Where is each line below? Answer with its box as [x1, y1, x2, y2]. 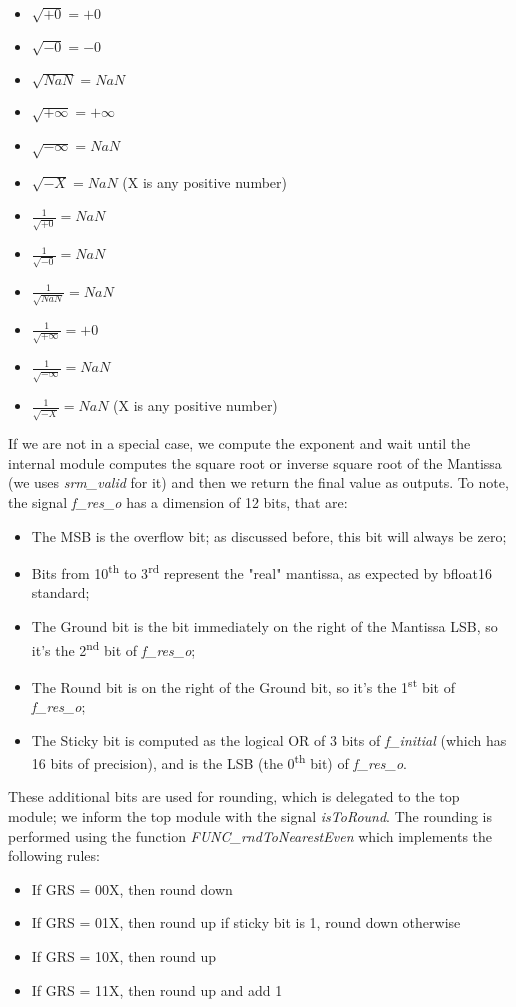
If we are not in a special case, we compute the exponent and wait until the [8, 433, 471, 454]
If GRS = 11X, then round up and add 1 [31, 979, 283, 1000]
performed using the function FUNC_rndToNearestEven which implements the [8, 825, 493, 846]
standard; [31, 582, 90, 603]
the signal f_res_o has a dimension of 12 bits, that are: [8, 491, 348, 512]
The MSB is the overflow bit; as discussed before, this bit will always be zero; [31, 525, 507, 546]
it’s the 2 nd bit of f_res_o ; [31, 636, 196, 660]
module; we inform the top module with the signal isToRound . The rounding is [8, 806, 493, 827]
